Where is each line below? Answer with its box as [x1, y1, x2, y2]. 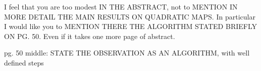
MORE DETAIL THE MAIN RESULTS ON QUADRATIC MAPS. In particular [4, 11, 255, 21]
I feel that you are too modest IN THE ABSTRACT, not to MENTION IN [4, 1, 238, 11]
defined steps [4, 57, 44, 67]
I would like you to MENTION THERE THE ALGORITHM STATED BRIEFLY [4, 21, 257, 31]
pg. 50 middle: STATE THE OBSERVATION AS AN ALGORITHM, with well [4, 47, 250, 58]
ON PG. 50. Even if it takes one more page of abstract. [4, 30, 175, 41]
